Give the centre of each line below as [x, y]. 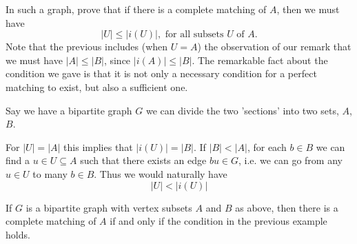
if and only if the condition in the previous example [218, 221]
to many [50, 173]
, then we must [308, 9]
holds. [18, 234]
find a [18, 160]
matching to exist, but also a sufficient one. [97, 87]
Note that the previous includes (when [87, 47]
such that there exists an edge [143, 160]
